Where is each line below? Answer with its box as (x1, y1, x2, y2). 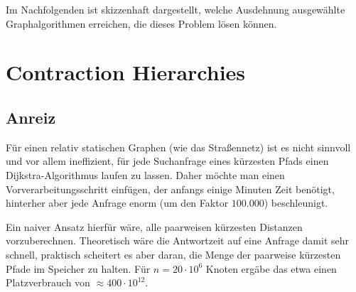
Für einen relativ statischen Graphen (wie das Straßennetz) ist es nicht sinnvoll (6, 139, 351, 154)
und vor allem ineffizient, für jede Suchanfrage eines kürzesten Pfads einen (6, 153, 329, 168)
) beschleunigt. (264, 195, 328, 210)
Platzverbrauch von (6, 275, 90, 290)
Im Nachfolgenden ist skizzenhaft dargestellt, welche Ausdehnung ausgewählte (6, 2, 345, 16)
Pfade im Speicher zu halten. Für (6, 261, 151, 276)
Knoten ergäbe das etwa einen (205, 261, 337, 276)
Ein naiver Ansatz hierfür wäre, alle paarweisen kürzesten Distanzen (6, 219, 303, 234)
